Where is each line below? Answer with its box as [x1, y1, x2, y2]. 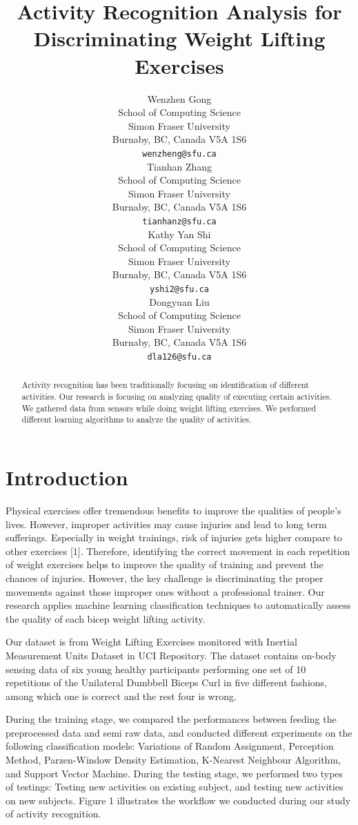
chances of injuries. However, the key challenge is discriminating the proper [6, 570, 324, 585]
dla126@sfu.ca [147, 351, 212, 362]
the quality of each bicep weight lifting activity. [6, 611, 206, 625]
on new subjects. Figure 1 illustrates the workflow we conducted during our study [6, 793, 351, 807]
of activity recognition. [6, 806, 101, 821]
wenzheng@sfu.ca [142, 148, 217, 159]
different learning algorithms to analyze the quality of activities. [21, 414, 252, 425]
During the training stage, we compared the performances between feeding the [6, 712, 337, 726]
